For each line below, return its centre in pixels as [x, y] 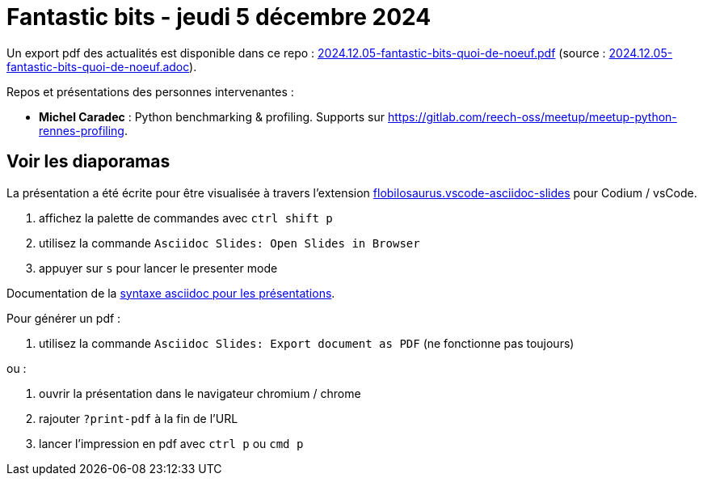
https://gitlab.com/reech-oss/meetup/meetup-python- [533, 116]
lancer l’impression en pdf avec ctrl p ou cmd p [171, 443]
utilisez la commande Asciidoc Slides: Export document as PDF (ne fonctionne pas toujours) [307, 343]
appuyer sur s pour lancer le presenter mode [158, 268]
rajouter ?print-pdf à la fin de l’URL [139, 418]
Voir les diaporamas [88, 162]
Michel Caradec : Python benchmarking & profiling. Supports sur [212, 116]
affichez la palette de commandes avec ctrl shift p [186, 218]
